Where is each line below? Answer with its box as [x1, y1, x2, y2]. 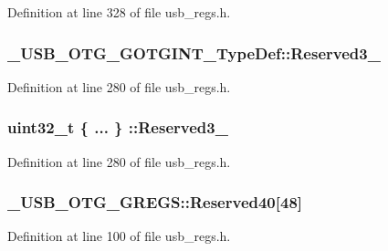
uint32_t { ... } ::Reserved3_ [7, 116, 228, 139]
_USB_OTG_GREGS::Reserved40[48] [7, 191, 303, 214]
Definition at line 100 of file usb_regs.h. [7, 226, 231, 246]
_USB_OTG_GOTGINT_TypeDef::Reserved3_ [7, 41, 381, 64]
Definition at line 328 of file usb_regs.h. [7, 3, 231, 21]
